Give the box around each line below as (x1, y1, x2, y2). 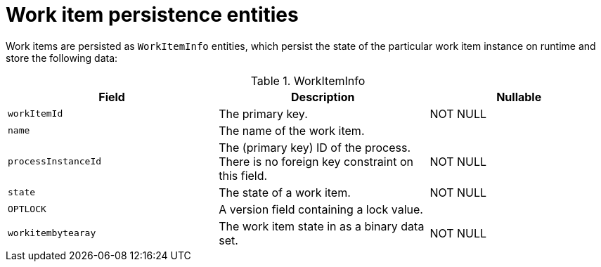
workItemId (8, 108, 63, 119)
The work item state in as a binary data (219, 219, 425, 233)
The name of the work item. (219, 123, 365, 138)
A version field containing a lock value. (219, 202, 423, 216)
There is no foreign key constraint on (219, 154, 413, 169)
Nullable (496, 89, 542, 104)
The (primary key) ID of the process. (219, 140, 411, 155)
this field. (219, 168, 268, 183)
